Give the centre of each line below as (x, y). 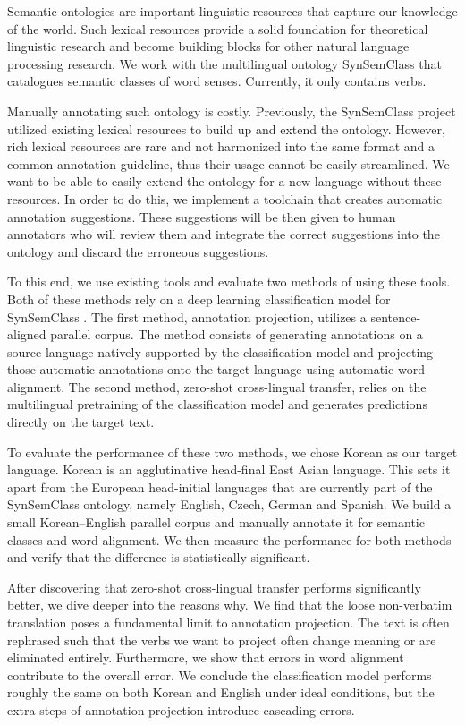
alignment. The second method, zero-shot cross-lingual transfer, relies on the (217, 386)
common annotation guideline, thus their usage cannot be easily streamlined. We (228, 163)
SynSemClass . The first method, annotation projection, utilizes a (187, 316)
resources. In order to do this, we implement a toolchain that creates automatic (225, 198)
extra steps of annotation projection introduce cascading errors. (181, 709)
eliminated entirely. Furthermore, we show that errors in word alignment (206, 657)
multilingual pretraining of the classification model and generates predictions (217, 404)
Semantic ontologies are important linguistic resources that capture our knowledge (232, 11)
